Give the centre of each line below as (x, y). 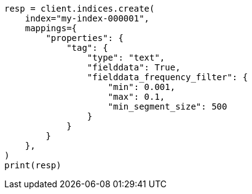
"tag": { (87, 48)
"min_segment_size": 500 (167, 106)
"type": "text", (126, 58)
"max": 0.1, (136, 97)
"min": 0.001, (142, 87)
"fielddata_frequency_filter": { (167, 77)
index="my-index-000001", (87, 18)
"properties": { (85, 38)
